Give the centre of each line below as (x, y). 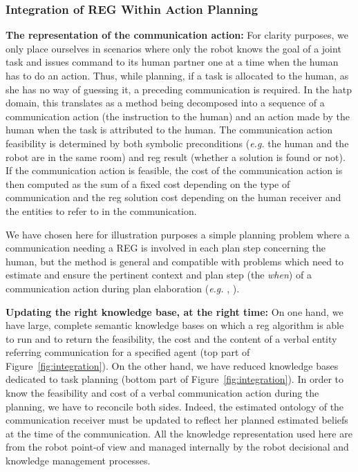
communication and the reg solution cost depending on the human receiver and (173, 197)
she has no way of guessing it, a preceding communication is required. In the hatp (179, 89)
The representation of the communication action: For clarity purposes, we (177, 35)
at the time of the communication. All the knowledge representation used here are (179, 433)
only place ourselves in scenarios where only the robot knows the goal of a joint (173, 48)
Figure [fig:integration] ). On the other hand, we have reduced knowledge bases (172, 365)
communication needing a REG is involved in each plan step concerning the (166, 248)
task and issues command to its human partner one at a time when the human (172, 62)
